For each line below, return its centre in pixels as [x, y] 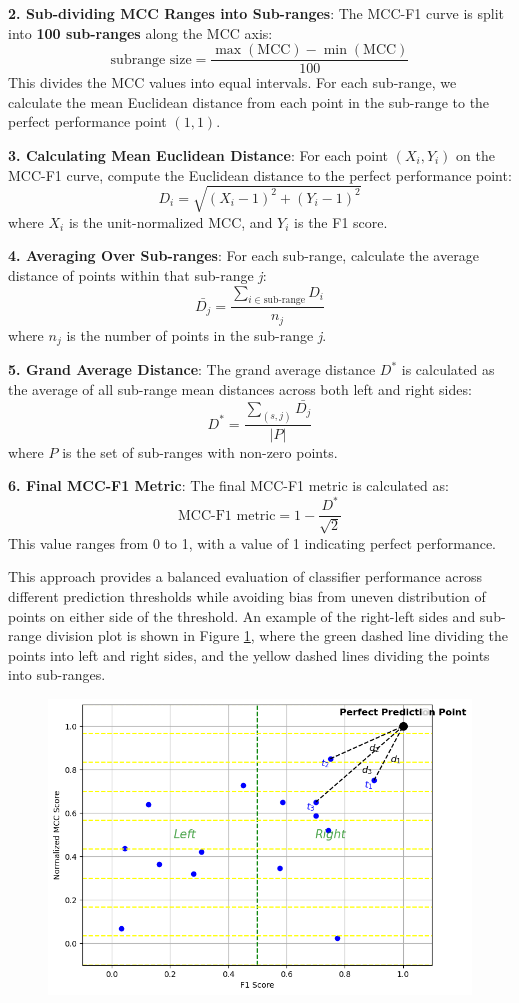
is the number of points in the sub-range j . [196, 334]
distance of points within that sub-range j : [137, 274]
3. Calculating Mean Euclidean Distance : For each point [198, 155]
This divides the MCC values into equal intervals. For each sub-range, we [232, 82]
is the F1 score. [341, 221]
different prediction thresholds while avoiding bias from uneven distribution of [247, 595]
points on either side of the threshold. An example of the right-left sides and [242, 615]
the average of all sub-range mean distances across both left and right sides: [240, 388]
